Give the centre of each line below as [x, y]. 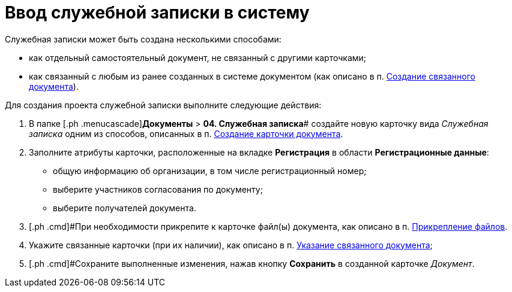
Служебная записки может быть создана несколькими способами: [143, 39]
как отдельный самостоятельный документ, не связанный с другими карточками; [198, 57]
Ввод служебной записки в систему [157, 13]
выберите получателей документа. [125, 208]
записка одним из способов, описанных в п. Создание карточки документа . [186, 133]
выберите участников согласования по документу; [158, 189]
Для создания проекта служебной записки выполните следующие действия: [163, 105]
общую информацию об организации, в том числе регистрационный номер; [210, 171]
